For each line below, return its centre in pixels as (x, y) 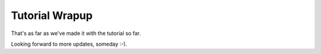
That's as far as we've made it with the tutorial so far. (76, 33)
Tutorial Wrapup (52, 15)
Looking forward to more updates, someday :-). (69, 44)
